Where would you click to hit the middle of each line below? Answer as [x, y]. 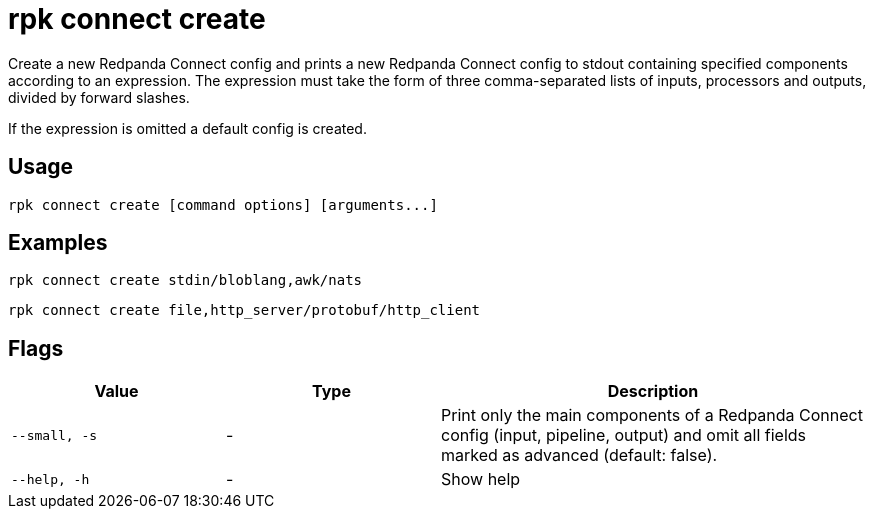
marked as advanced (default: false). [579, 455]
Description [653, 391]
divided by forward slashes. [99, 97]
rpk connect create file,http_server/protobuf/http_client [244, 310]
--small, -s [54, 435]
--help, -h [50, 479]
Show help [481, 479]
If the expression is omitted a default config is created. [187, 128]
